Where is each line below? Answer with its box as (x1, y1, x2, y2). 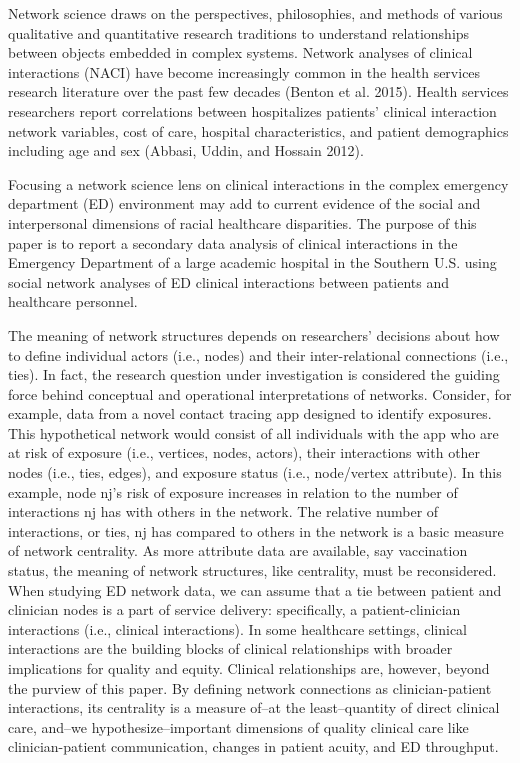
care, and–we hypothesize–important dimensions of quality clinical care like (8, 716, 469, 737)
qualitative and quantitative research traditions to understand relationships (8, 22, 470, 43)
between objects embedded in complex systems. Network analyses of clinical (8, 42, 473, 63)
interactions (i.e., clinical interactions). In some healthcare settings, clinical (8, 618, 467, 639)
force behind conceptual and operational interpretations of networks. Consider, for (8, 383, 512, 404)
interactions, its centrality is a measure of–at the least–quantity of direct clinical (8, 697, 500, 718)
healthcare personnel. (8, 291, 138, 312)
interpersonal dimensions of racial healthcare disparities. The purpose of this (8, 212, 477, 233)
